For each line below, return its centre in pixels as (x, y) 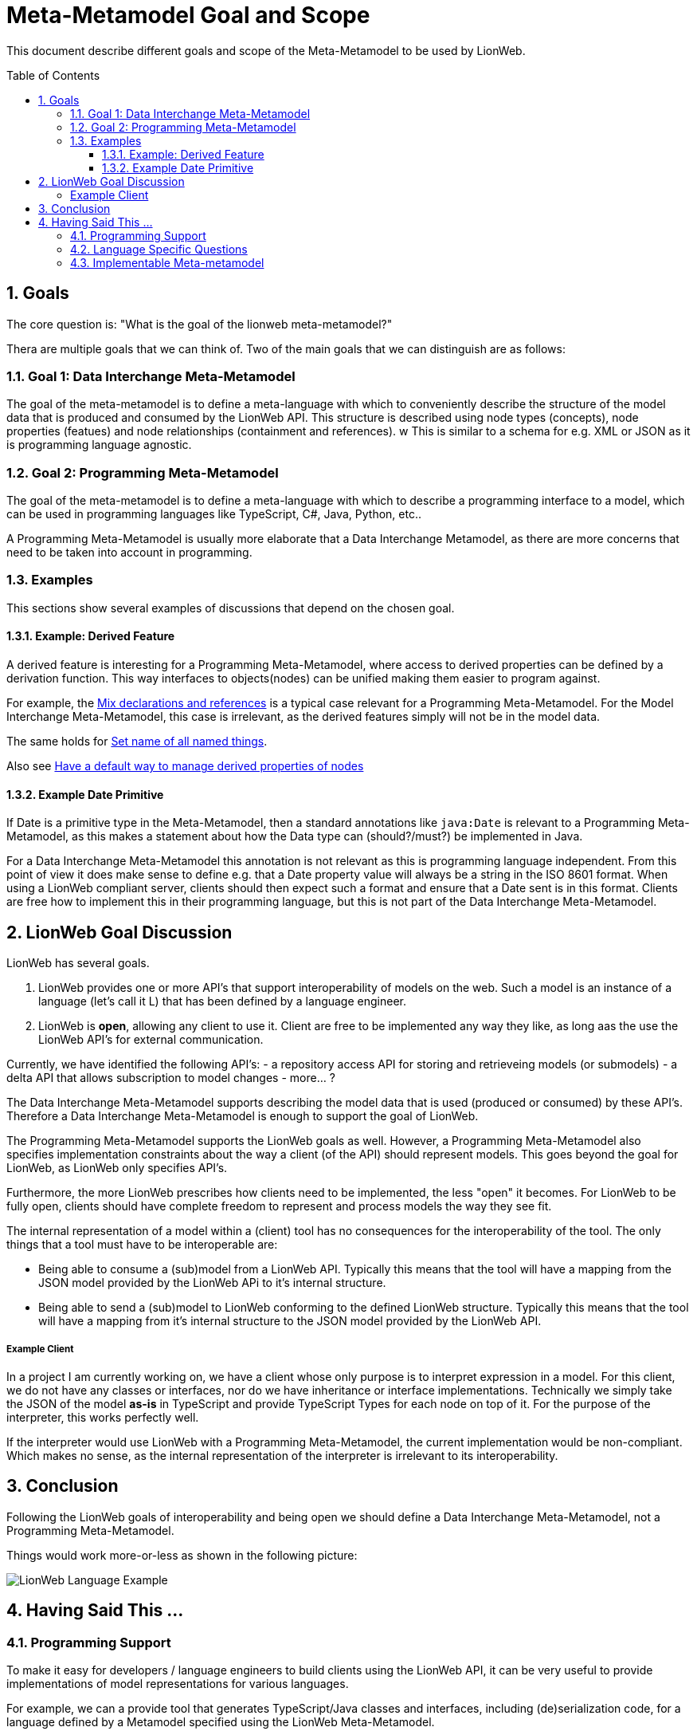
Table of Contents (53, 75)
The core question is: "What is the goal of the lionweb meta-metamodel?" (200, 324)
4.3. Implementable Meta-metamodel (167, 262)
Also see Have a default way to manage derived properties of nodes (185, 766)
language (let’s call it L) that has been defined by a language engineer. (222, 1001)
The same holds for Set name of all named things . (137, 742)
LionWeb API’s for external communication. (151, 1040)
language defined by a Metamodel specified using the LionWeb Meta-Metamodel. (221, 1721)
